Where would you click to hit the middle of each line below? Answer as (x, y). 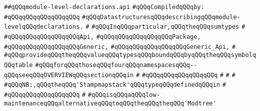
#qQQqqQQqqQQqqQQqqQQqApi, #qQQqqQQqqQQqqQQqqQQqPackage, (103, 37)
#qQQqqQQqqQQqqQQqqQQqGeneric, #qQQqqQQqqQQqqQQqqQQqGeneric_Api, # (120, 47)
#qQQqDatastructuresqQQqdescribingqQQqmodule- (161, 17)
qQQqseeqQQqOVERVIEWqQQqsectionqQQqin (69, 75)
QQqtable (19, 65)
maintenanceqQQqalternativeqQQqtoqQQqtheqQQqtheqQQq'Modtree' (110, 103)
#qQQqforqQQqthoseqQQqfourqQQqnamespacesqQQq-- (116, 65)
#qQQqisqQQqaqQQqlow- (124, 95)
